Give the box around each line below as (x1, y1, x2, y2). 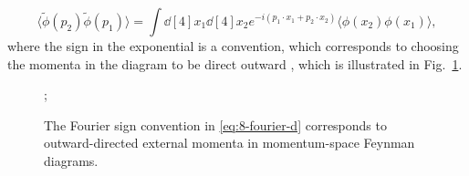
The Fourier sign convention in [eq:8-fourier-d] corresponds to (44, 115, 387, 134)
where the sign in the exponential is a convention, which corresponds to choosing (7, 36, 459, 55)
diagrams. (44, 150, 99, 170)
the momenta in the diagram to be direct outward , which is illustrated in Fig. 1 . (7, 54, 463, 73)
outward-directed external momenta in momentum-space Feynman (44, 133, 415, 152)
